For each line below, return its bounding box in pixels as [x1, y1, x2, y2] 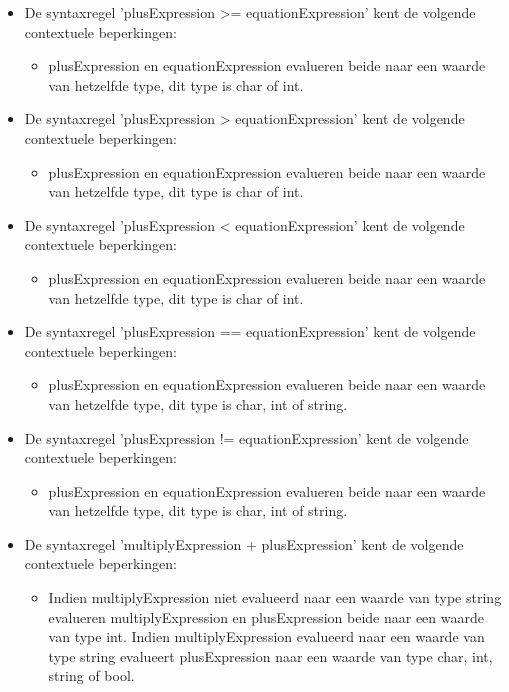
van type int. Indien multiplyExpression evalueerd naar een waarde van [48, 626, 485, 647]
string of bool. [48, 665, 135, 686]
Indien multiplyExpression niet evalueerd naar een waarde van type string [48, 587, 502, 608]
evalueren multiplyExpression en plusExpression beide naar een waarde [48, 606, 484, 627]
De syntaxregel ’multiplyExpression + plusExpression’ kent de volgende [24, 533, 464, 554]
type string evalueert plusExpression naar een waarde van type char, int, [48, 645, 493, 666]
